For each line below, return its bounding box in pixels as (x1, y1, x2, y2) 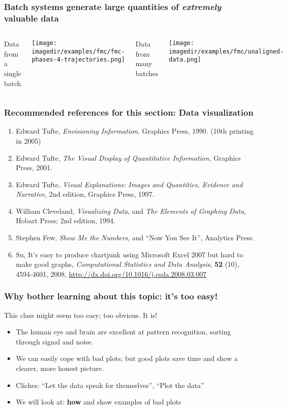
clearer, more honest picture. (16, 363, 104, 373)
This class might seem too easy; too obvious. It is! (4, 309, 157, 320)
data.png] (169, 56, 201, 64)
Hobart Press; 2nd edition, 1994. (16, 215, 116, 226)
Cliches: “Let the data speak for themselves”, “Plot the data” (16, 379, 204, 390)
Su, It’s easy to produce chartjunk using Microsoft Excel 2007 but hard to (16, 249, 243, 259)
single (4, 68, 22, 78)
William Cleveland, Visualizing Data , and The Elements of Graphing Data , (16, 205, 246, 216)
